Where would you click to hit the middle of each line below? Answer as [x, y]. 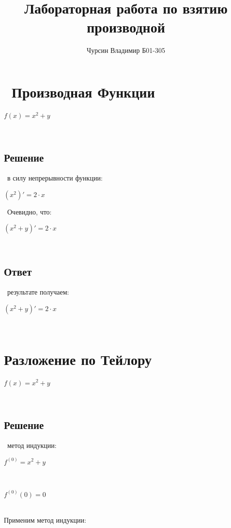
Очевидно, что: [29, 211]
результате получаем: [38, 292]
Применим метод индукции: [45, 520]
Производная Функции [83, 91]
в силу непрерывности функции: [55, 178]
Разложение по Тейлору [78, 359]
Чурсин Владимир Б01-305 [126, 50]
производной [126, 27]
